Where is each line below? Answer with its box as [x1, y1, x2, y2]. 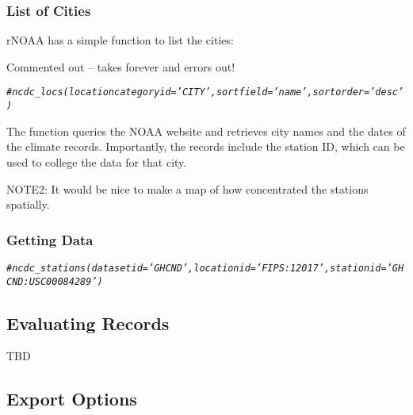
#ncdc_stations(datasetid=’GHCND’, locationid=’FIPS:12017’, [6, 262, 331, 274]
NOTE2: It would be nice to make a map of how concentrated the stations [6, 180, 369, 197]
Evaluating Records [6, 310, 170, 335]
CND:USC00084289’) [6, 275, 103, 287]
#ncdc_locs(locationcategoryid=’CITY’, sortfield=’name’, [6, 86, 313, 98]
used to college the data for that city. [6, 153, 187, 170]
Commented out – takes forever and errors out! [6, 58, 235, 75]
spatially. [6, 196, 50, 213]
